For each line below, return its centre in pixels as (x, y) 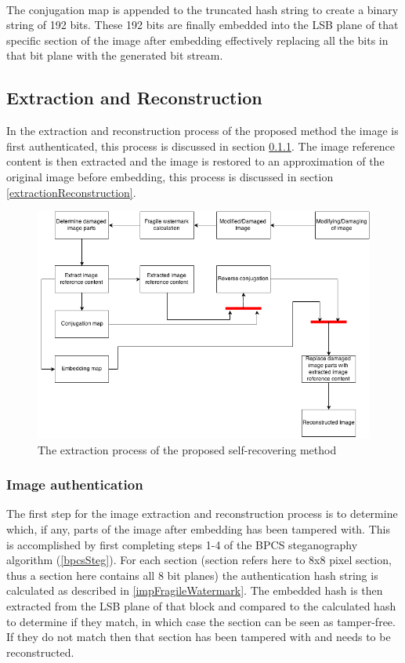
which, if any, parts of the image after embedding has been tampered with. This (198, 529)
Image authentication (75, 484)
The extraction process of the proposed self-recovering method (187, 449)
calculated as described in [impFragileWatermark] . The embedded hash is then (195, 590)
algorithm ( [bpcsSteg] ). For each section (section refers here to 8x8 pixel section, (199, 560)
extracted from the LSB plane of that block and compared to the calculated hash (201, 606)
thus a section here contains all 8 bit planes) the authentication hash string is (192, 575)
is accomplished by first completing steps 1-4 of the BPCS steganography (182, 544)
